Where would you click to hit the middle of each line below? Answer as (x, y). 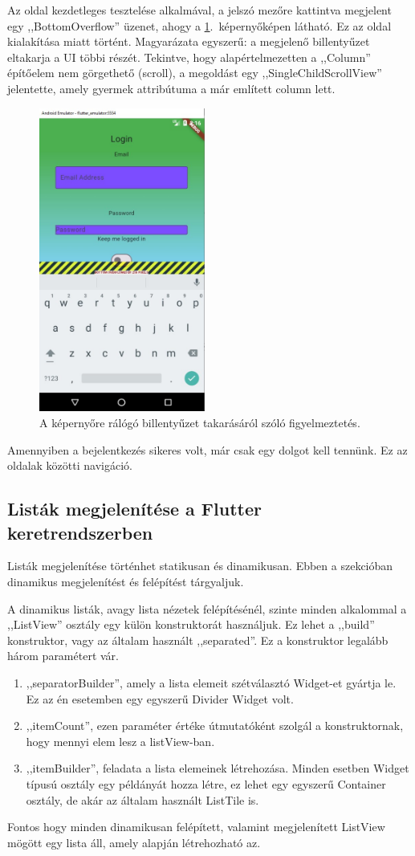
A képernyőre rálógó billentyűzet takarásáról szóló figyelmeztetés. (200, 423)
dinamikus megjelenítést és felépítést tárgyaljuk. (126, 582)
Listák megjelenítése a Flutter (134, 509)
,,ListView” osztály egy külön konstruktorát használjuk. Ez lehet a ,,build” (191, 624)
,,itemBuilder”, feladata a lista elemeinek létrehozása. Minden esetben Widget (218, 768)
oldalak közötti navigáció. (70, 465)
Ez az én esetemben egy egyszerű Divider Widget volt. (160, 698)
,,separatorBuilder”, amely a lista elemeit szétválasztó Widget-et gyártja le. (211, 683)
